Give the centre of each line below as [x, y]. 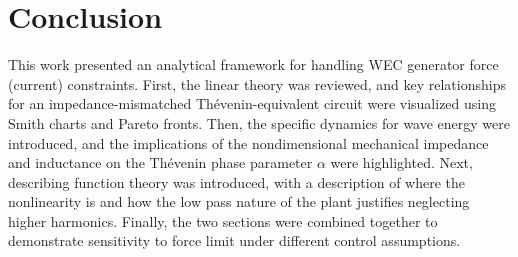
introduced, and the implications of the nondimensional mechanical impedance [248, 142]
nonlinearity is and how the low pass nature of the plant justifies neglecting [239, 201]
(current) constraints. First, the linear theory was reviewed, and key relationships [257, 83]
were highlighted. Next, [401, 162]
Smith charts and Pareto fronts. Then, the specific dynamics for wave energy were [259, 122]
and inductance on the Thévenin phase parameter [160, 162]
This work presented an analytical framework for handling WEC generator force [253, 64]
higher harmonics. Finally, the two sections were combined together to [223, 220]
